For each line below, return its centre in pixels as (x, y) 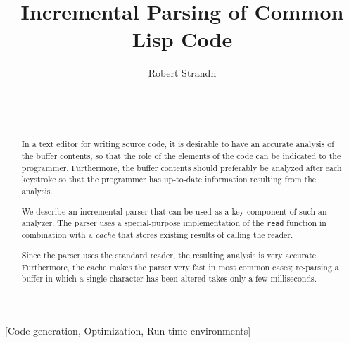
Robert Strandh (182, 73)
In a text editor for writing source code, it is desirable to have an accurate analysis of (178, 144)
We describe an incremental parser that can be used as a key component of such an (174, 211)
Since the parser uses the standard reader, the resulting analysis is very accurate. (170, 255)
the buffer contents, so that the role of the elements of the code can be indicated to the (181, 156)
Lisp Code (182, 39)
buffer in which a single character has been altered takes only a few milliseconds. (169, 279)
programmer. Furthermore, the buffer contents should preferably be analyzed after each (182, 167)
